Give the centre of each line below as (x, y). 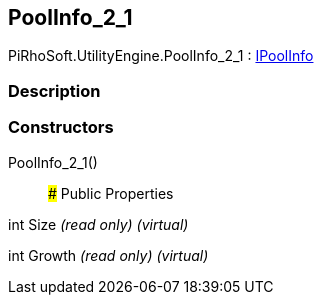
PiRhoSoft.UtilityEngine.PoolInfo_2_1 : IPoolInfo (161, 56)
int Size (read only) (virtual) (98, 224)
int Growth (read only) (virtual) (108, 255)
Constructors (61, 127)
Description (54, 90)
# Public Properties (111, 193)
